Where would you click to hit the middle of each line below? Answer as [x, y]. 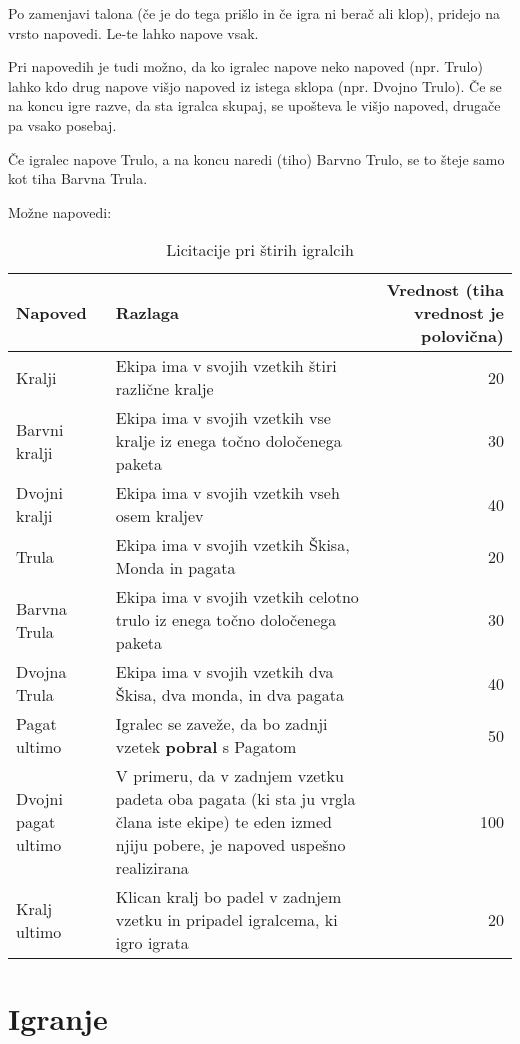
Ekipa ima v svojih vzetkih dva [224, 672]
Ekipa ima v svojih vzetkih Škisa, [232, 545]
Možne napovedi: [60, 211]
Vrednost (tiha [445, 290]
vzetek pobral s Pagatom [206, 747]
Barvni [40, 429]
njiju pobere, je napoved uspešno [230, 845]
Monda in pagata [175, 568]
